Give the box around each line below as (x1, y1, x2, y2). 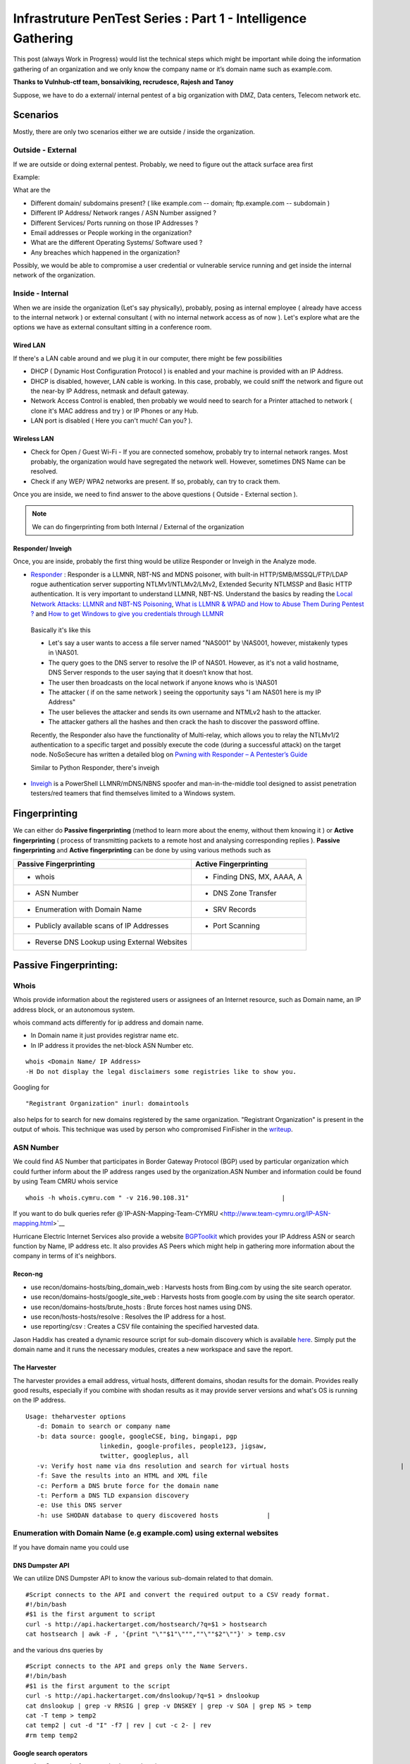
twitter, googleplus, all (99, 1452, 190, 1460)
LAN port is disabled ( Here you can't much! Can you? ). (30, 416, 193, 425)
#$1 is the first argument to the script (25, 1681, 170, 1690)
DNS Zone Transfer (212, 888, 278, 898)
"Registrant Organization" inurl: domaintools (25, 1099, 190, 1108)
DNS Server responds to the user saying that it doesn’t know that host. (48, 668, 254, 677)
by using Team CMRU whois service (13, 1177, 118, 1185)
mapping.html (13, 1219, 54, 1228)
